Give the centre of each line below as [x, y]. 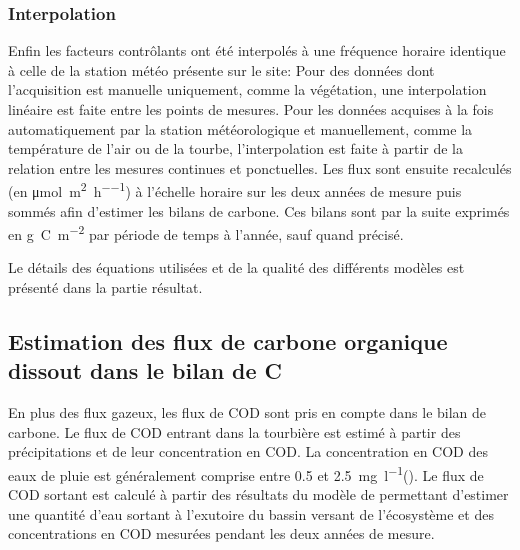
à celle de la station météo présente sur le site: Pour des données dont [221, 69]
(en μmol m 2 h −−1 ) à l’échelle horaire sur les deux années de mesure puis [235, 190]
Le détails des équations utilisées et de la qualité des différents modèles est [236, 267]
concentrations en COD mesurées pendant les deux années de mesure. [221, 533]
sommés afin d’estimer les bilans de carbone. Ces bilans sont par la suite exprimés [259, 210]
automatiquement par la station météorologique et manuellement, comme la [240, 128]
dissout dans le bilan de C [145, 370]
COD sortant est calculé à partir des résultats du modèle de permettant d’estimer [258, 494]
